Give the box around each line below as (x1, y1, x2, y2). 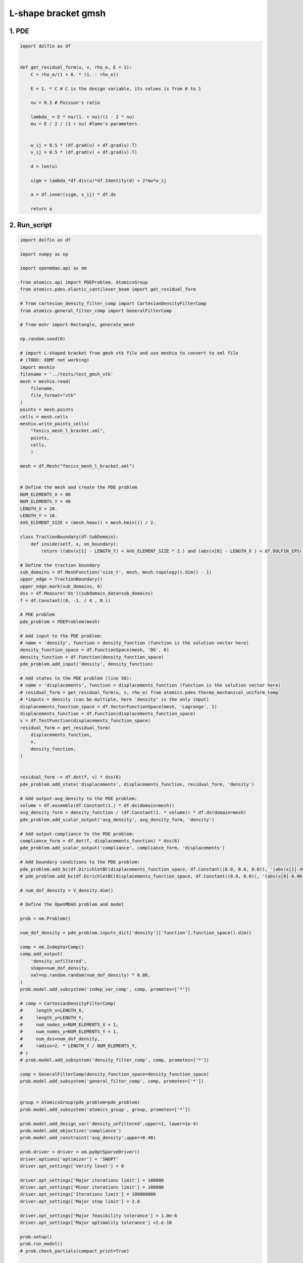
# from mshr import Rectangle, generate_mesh (20, 322, 135, 328)
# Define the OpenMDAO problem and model (20, 902, 124, 907)
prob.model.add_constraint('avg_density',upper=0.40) (20, 1135, 156, 1141)
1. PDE (9, 27, 29, 35)
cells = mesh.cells (20, 414, 68, 419)
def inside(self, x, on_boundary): (30, 541, 119, 547)
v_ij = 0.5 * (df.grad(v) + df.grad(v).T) (30, 150, 137, 155)
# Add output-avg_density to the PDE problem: (20, 796, 137, 801)
